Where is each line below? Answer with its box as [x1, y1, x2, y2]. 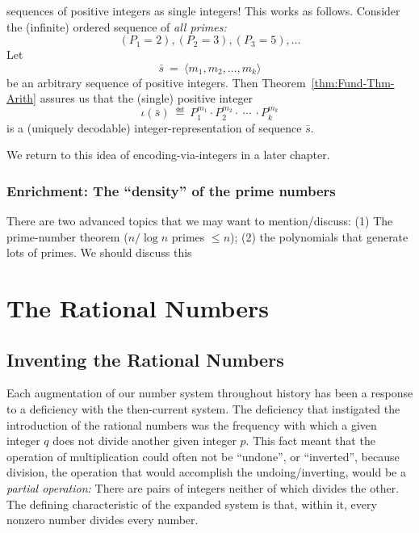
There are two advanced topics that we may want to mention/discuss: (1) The [6, 212, 393, 229]
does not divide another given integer [52, 432, 237, 449]
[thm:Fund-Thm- [311, 73, 395, 90]
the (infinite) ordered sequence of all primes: [6, 18, 227, 35]
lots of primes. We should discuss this [6, 244, 192, 261]
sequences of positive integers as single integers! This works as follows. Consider [6, 2, 400, 19]
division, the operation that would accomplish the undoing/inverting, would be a [6, 464, 406, 481]
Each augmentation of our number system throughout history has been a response [6, 384, 413, 401]
